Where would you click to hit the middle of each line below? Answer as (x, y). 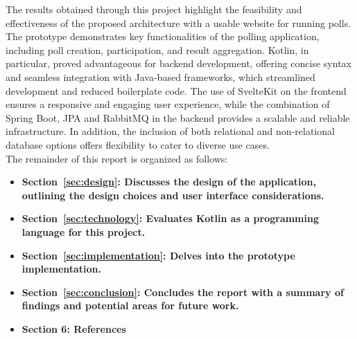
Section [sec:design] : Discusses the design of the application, (169, 182)
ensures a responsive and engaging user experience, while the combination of (168, 104)
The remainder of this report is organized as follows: (117, 158)
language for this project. (84, 231)
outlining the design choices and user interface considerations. (173, 195)
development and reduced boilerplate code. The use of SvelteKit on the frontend (176, 90)
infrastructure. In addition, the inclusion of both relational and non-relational (170, 131)
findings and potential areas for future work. (130, 305)
